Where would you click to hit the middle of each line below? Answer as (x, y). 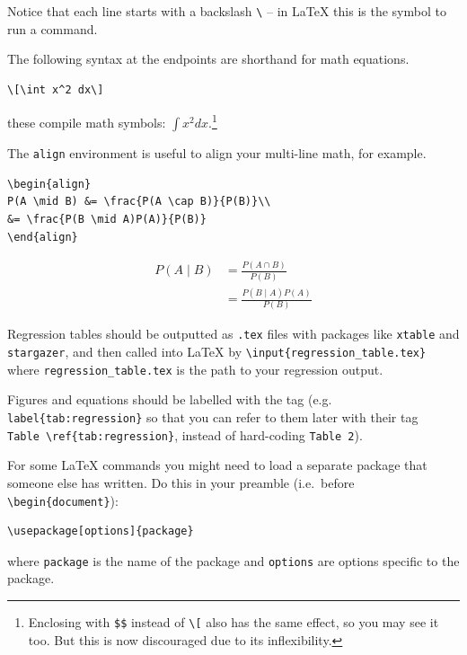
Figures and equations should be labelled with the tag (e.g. (170, 399)
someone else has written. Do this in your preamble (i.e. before (181, 482)
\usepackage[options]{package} (101, 531)
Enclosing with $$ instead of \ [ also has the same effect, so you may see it (233, 622)
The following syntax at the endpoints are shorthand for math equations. (208, 59)
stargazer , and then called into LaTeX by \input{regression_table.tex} (217, 352)
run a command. (53, 28)
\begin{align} (49, 184)
